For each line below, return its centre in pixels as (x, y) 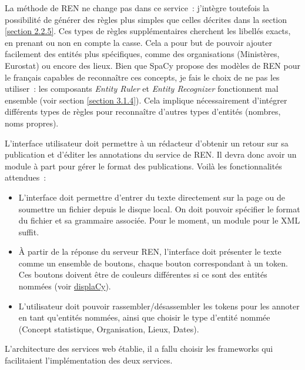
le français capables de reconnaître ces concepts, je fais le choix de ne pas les (142, 77)
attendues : (26, 177)
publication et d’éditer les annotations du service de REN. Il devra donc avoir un (151, 154)
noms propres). (32, 123)
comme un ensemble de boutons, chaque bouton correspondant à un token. (153, 263)
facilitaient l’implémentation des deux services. (89, 360)
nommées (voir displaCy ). (65, 286)
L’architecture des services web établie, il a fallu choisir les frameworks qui (139, 349)
